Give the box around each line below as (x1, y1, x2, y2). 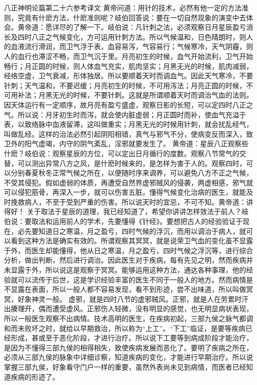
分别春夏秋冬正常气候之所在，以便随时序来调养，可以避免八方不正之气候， (10, 167, 253, 178)
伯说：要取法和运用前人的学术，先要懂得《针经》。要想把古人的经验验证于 (4, 216, 243, 226)
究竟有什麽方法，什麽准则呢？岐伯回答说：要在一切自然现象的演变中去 (17, 12, 246, 22)
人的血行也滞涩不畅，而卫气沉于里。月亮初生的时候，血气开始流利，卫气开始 (4, 51, 253, 61)
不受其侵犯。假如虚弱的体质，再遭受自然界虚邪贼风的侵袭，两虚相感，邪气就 (4, 177, 253, 187)
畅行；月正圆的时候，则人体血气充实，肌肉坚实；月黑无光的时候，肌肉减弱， (4, 60, 253, 71)
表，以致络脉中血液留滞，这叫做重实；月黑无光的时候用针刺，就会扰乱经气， (4, 119, 253, 129)
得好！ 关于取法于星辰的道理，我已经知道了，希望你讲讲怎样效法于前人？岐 (4, 206, 249, 217)
